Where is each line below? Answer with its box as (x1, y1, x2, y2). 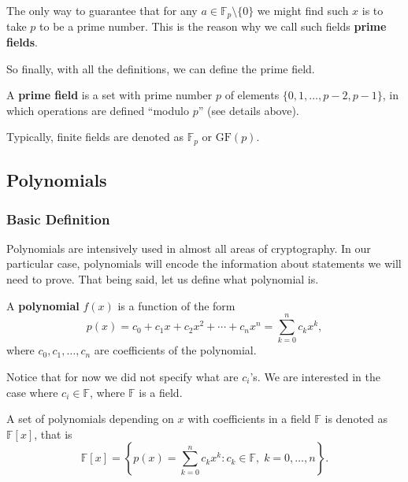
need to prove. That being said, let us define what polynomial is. (6, 271, 319, 287)
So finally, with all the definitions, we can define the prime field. (6, 60, 315, 76)
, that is (34, 425, 72, 442)
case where (6, 384, 58, 400)
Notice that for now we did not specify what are (6, 368, 239, 384)
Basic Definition (6, 209, 110, 228)
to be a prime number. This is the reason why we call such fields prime (39, 18, 387, 35)
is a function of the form (117, 297, 236, 313)
